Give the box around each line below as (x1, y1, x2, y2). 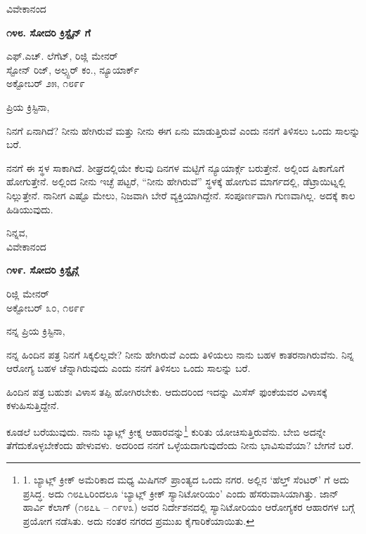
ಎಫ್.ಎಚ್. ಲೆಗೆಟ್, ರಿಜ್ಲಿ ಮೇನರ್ (6, 48, 118, 63)
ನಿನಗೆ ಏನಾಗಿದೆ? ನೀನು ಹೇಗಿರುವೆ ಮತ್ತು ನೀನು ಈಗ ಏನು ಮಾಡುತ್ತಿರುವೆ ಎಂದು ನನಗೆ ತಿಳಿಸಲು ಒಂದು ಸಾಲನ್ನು (6, 123, 360, 138)
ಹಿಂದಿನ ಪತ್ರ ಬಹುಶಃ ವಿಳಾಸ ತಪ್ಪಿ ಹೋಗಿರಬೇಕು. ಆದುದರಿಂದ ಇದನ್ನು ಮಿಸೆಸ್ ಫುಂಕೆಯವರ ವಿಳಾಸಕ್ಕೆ (6, 384, 327, 399)
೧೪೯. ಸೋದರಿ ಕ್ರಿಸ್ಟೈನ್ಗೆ (6, 262, 79, 277)
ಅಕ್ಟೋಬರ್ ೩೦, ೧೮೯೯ (6, 300, 85, 314)
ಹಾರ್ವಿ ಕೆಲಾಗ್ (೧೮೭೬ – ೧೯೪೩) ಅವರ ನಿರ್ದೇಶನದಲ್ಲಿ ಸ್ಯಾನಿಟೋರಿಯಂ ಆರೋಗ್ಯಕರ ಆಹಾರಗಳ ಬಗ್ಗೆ (22, 500, 355, 514)
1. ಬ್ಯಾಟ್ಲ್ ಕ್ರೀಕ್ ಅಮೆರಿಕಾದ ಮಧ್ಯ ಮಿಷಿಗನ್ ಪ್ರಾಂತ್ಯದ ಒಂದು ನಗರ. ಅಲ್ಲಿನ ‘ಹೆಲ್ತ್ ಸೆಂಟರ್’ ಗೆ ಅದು (22, 472, 349, 486)
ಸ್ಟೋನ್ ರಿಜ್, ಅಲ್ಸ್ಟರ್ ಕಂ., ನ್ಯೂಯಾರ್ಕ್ (6, 62, 139, 76)
